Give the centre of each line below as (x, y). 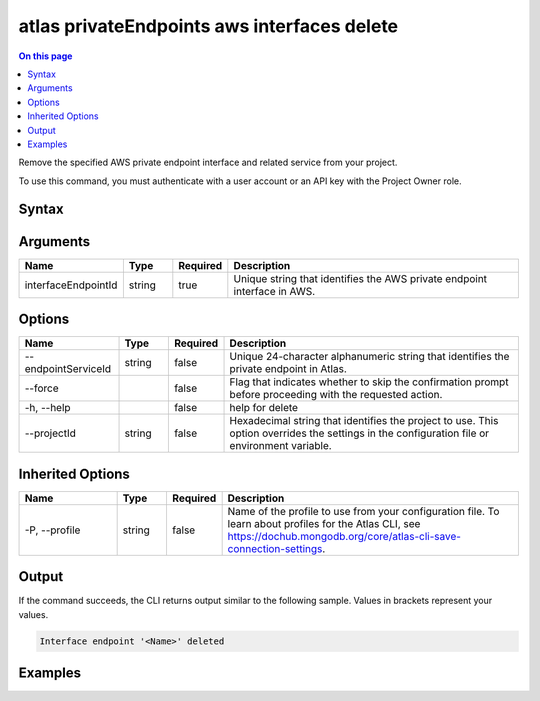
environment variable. (280, 446)
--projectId (50, 433)
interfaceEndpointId (71, 285)
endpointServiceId (68, 369)
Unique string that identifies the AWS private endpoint (360, 278)
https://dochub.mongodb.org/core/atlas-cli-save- (344, 536)
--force (41, 388)
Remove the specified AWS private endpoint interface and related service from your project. (208, 162)
